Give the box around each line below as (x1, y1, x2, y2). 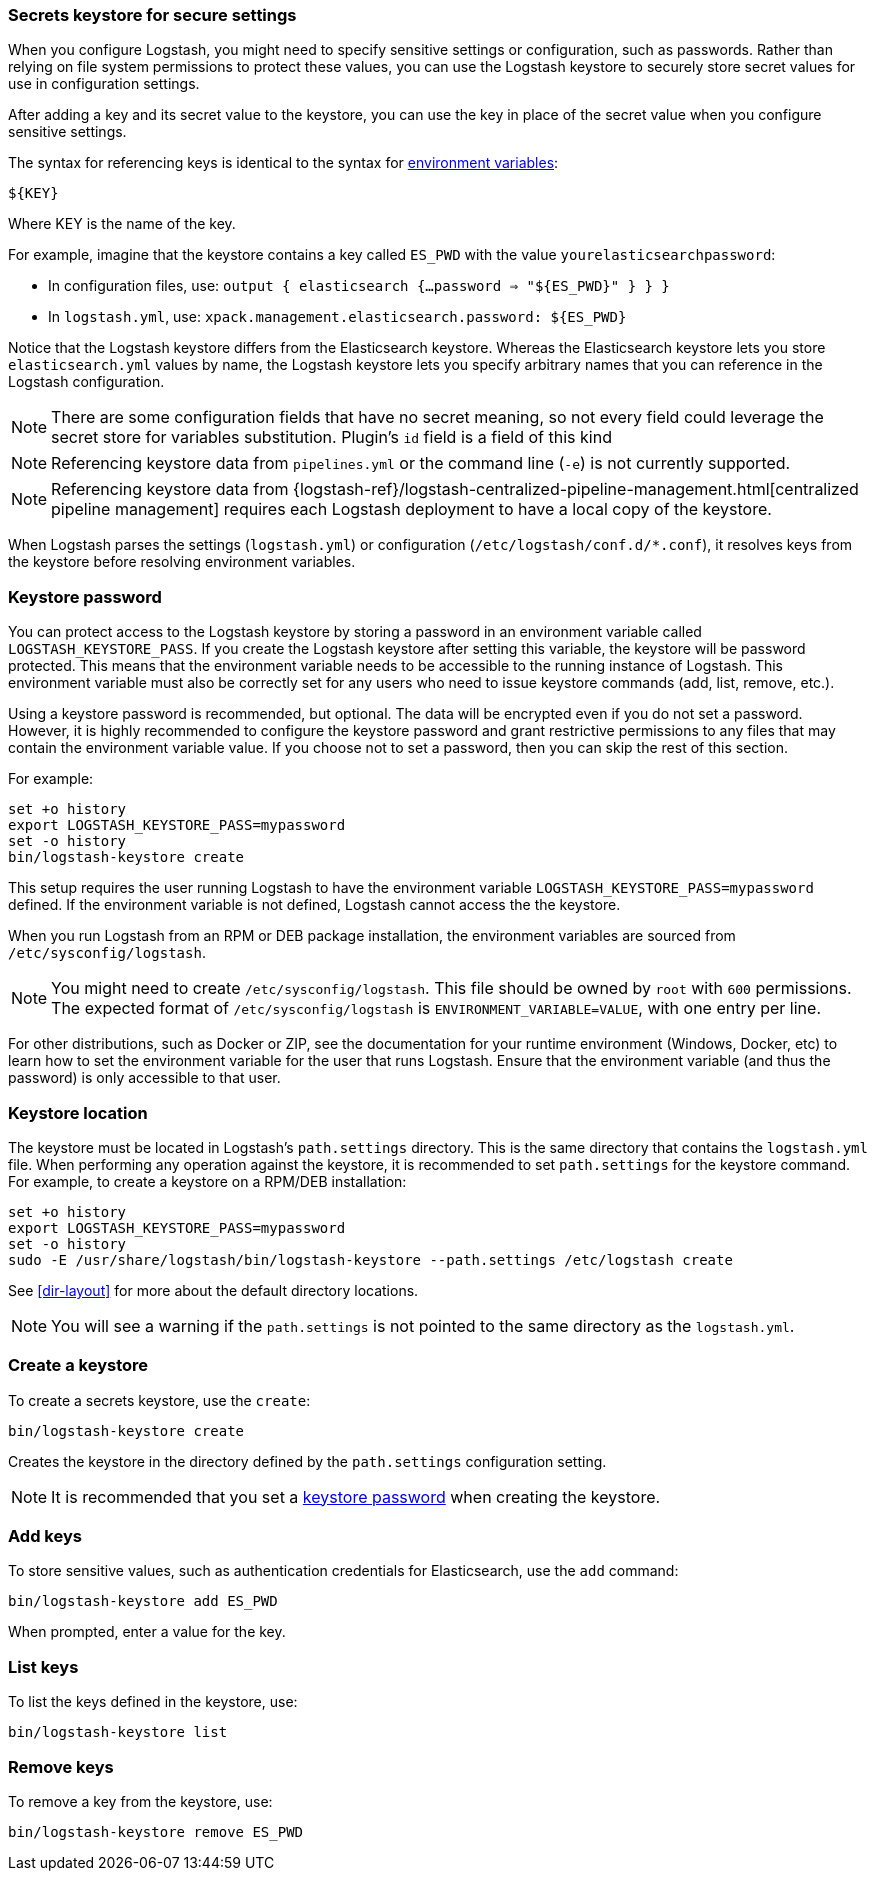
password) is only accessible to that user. (8, 1069, 281, 1087)
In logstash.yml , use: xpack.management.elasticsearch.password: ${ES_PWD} (48, 308, 627, 326)
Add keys (8, 1526, 82, 1546)
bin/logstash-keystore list (8, 1724, 228, 1741)
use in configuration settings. (8, 75, 200, 93)
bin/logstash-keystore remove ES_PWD (8, 1823, 304, 1840)
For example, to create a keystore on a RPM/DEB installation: (8, 1172, 407, 1190)
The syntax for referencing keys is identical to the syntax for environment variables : (8, 154, 559, 172)
